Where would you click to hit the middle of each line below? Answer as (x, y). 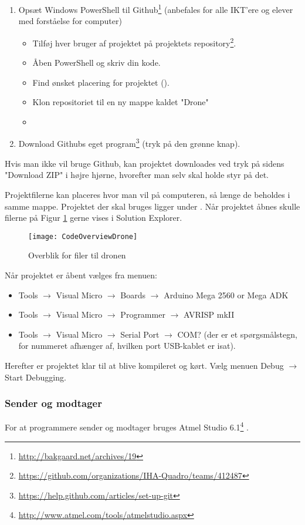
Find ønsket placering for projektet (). (101, 82)
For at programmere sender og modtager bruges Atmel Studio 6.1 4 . (127, 426)
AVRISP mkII (209, 314)
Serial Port (140, 334)
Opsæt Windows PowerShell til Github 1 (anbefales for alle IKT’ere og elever (156, 9)
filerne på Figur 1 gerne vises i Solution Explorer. (94, 218)
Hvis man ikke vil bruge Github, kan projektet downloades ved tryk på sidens (145, 163)
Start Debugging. (35, 377)
